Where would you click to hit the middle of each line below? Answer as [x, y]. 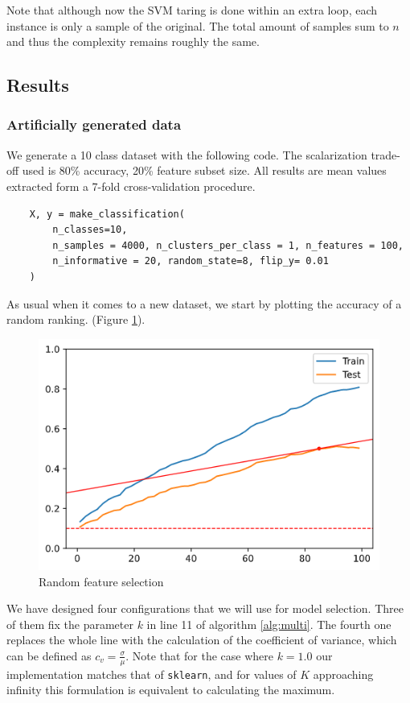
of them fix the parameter [70, 624]
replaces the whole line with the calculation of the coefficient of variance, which [202, 640]
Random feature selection [101, 581]
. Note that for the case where [199, 655]
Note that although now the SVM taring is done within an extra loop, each [192, 10]
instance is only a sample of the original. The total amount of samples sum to [198, 25]
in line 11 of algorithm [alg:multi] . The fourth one [269, 624]
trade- [385, 154]
